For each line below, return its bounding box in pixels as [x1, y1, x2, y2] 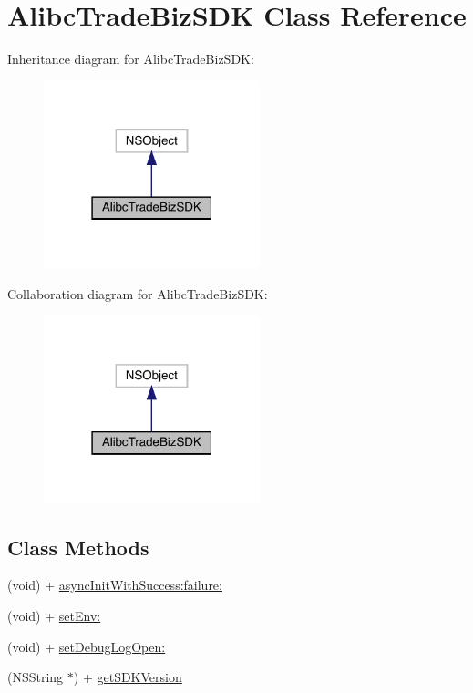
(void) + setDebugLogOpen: [7, 636, 166, 656]
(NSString [7, 667, 64, 687]
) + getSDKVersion [73, 667, 182, 687]
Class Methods [7, 533, 149, 561]
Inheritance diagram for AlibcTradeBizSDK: [7, 49, 254, 68]
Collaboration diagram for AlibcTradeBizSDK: [7, 284, 268, 303]
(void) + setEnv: [7, 605, 101, 625]
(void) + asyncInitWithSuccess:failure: [7, 575, 222, 595]
